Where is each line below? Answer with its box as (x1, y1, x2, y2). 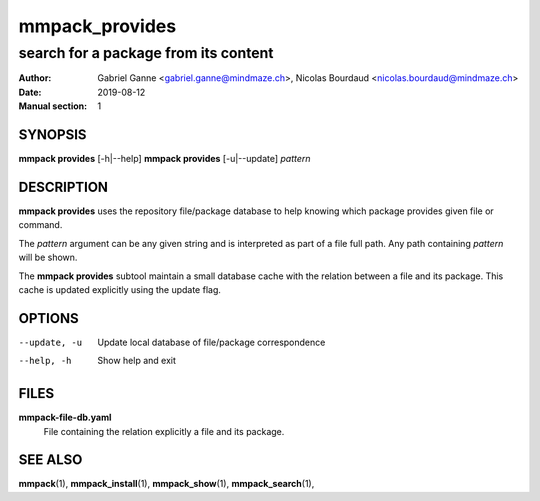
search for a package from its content (18, 44, 274, 62)
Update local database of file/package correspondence (97, 336, 326, 348)
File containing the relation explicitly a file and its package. (43, 425, 285, 437)
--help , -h (18, 355, 72, 367)
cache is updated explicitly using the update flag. (18, 283, 222, 295)
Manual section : (18, 100, 88, 112)
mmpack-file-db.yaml (18, 411, 112, 424)
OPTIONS (18, 310, 79, 327)
